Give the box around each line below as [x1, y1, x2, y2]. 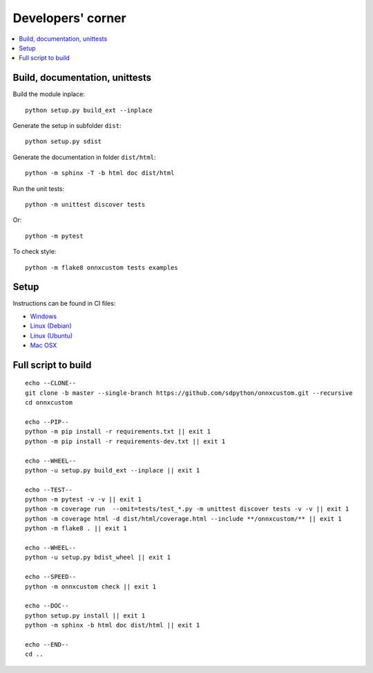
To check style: [12, 248, 57, 256]
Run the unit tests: [12, 184, 65, 193]
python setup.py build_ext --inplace [25, 106, 153, 114]
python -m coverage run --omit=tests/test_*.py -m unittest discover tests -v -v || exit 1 [25, 505, 350, 513]
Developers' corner [12, 10, 127, 26]
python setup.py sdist [25, 138, 102, 145]
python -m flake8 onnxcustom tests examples [25, 264, 179, 271]
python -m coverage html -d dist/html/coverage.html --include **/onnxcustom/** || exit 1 [25, 515, 342, 522]
